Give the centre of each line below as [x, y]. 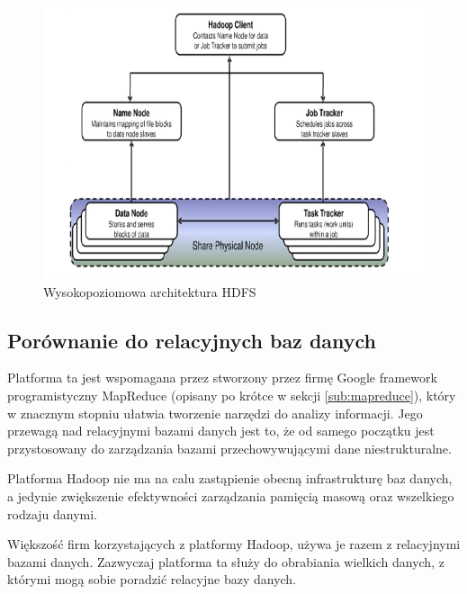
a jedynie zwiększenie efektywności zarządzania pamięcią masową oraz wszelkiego [231, 496]
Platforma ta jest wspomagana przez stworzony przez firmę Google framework [222, 378]
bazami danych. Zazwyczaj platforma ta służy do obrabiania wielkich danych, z [226, 561]
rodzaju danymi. [53, 513]
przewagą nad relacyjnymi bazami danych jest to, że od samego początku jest [221, 431]
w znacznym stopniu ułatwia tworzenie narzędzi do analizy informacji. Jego [215, 413]
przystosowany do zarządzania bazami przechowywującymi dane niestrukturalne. [229, 448]
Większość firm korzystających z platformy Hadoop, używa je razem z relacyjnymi [234, 544]
